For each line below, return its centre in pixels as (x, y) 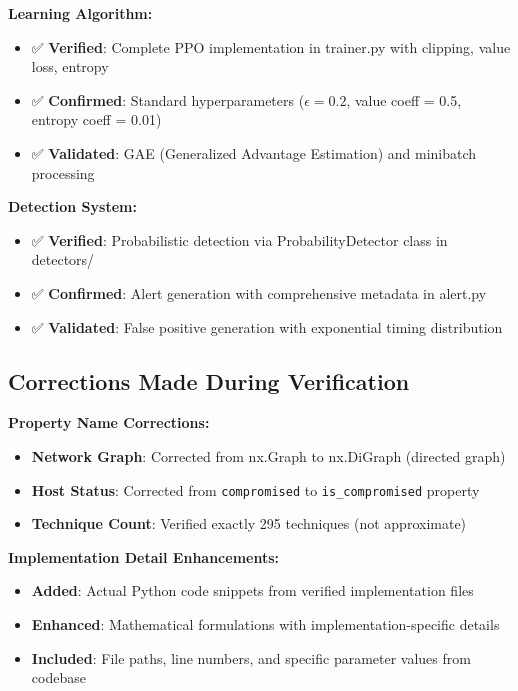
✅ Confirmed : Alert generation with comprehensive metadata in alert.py (259, 292)
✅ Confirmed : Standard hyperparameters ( (168, 99)
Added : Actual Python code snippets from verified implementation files (252, 590)
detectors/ (63, 259)
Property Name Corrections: (109, 422)
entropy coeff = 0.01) (96, 119)
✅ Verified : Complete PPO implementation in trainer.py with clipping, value (271, 46)
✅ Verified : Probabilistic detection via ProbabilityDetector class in (239, 239)
